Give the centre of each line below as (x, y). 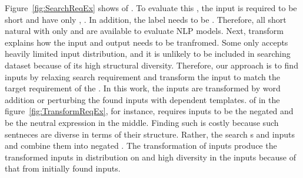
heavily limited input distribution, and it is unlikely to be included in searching (148, 54)
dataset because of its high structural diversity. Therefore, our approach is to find (151, 65)
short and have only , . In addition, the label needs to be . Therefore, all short (146, 19)
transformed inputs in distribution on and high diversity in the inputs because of (150, 157)
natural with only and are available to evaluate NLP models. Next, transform (144, 31)
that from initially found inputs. (63, 168)
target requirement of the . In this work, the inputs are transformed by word (143, 88)
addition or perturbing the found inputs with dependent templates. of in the (142, 99)
